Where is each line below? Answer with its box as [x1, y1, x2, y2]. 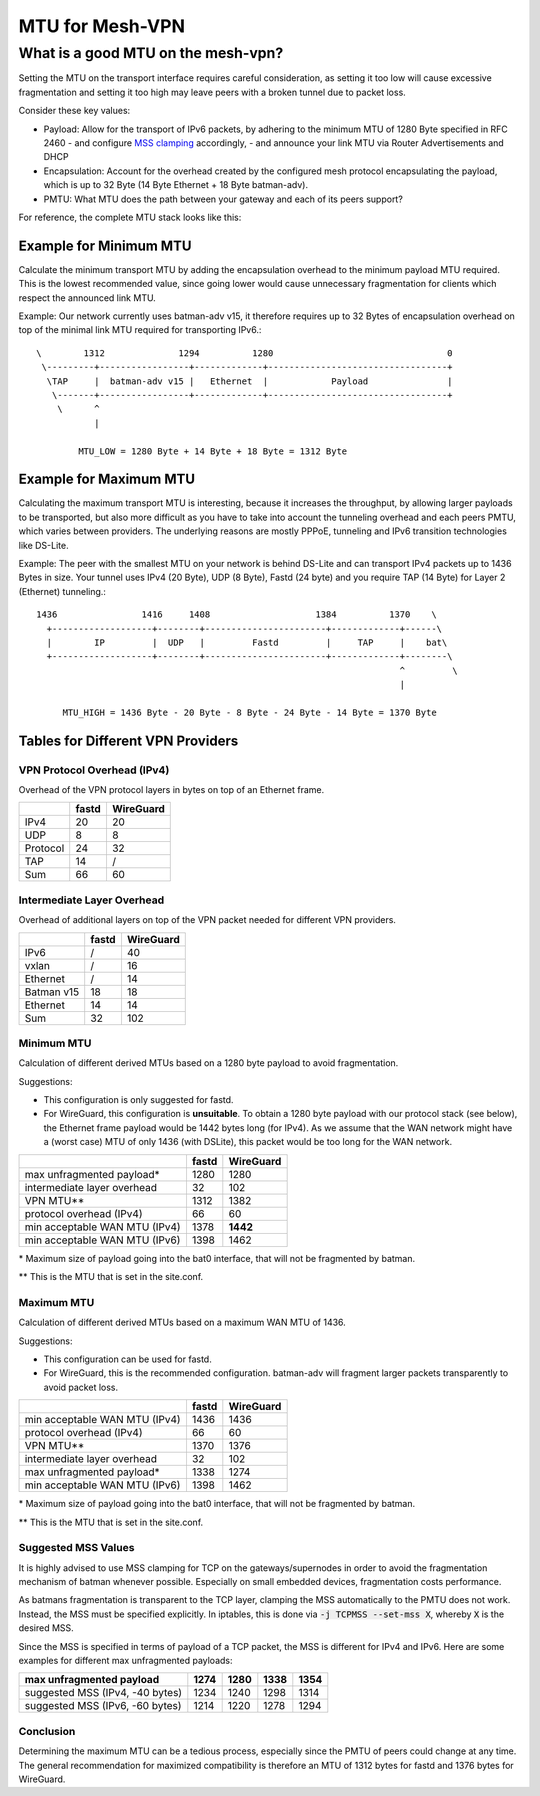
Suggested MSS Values [18, 1541, 135, 1555]
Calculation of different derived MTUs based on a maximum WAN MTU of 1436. [18, 1316, 347, 1329]
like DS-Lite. [18, 539, 69, 551]
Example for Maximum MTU [18, 471, 195, 488]
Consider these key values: [18, 105, 131, 117]
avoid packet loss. [43, 1381, 119, 1393]
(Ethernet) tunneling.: [18, 585, 107, 597]
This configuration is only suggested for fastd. [43, 1094, 234, 1106]
